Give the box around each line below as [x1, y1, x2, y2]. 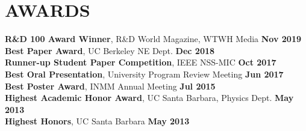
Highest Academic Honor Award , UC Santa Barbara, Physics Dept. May [5, 91, 294, 104]
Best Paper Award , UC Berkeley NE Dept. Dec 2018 [5, 44, 215, 56]
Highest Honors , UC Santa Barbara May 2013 [5, 115, 190, 127]
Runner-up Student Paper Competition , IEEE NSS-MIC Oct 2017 [5, 56, 276, 69]
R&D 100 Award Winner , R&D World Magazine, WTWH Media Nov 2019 [5, 32, 301, 45]
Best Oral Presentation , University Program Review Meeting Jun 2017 [5, 67, 284, 80]
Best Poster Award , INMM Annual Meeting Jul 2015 [5, 79, 216, 92]
